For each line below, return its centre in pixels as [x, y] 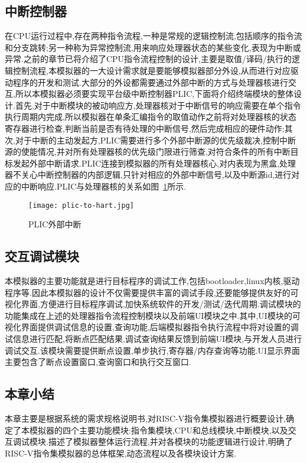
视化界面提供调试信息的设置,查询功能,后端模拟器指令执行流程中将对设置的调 [152, 327]
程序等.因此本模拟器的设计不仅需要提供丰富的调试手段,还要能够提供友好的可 [152, 292]
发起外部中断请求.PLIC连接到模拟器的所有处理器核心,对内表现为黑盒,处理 [154, 163]
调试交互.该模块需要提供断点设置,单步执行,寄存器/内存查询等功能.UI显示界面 [153, 350]
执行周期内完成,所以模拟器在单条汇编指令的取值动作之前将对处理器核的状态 [151, 117]
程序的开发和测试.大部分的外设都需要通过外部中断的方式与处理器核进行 [150, 82]
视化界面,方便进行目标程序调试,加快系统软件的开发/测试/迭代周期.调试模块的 [153, 304]
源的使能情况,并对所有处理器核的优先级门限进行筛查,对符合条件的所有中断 [148, 151]
